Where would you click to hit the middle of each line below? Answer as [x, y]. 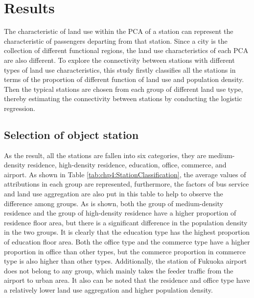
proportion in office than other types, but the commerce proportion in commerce [125, 251]
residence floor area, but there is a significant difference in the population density [126, 222]
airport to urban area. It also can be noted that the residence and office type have [127, 280]
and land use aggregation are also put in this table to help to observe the [114, 194]
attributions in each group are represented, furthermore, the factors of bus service [127, 184]
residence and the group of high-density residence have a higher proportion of [120, 213]
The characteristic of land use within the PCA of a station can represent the [119, 31]
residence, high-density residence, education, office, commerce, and [127, 165]
